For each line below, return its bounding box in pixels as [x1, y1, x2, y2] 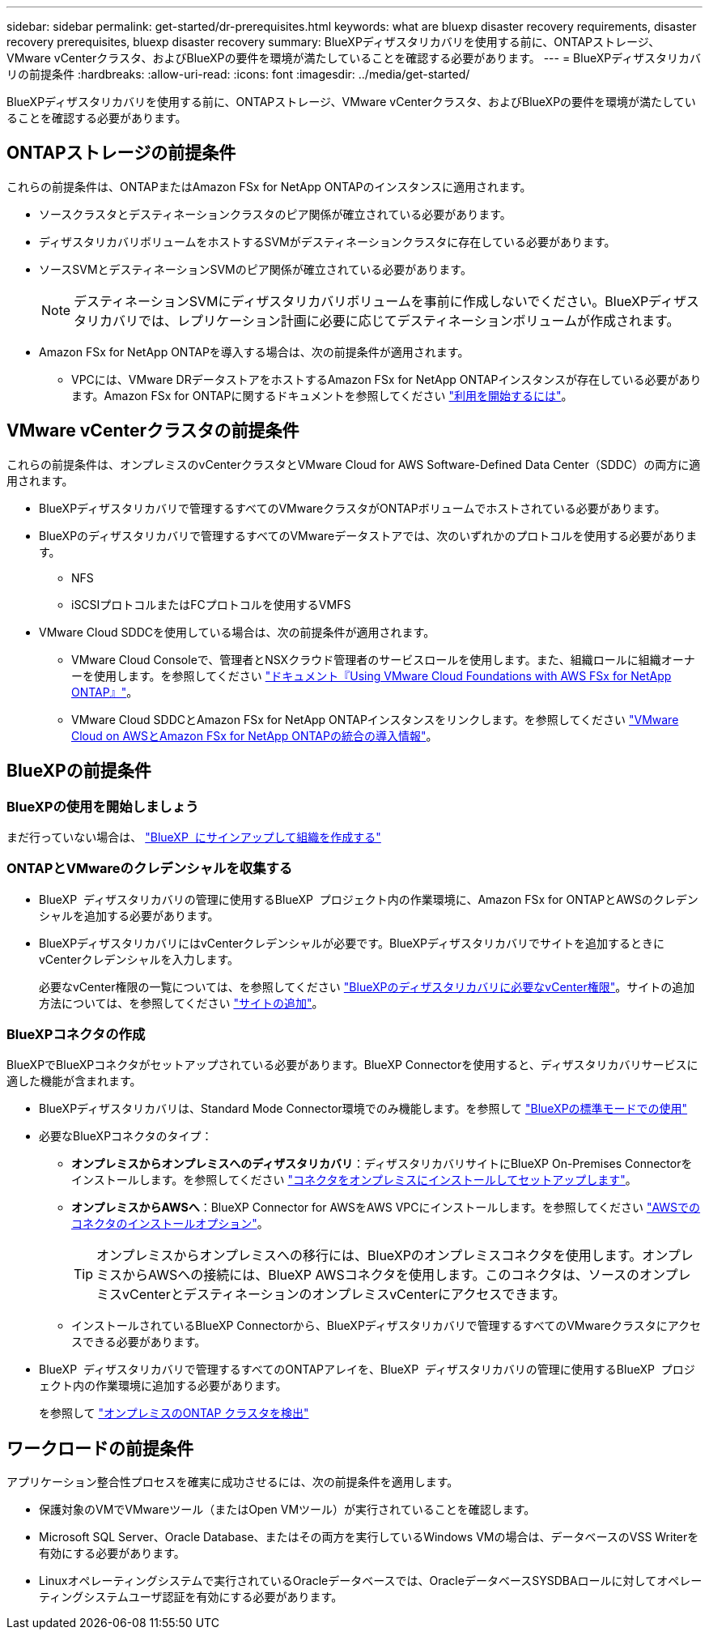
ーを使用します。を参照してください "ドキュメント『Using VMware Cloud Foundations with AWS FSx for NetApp [71, 668, 672, 683]
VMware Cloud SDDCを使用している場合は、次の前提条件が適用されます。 [39, 624, 435, 639]
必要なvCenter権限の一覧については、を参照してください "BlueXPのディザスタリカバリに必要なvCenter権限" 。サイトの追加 [39, 979, 695, 994]
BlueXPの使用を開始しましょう [6, 798, 199, 815]
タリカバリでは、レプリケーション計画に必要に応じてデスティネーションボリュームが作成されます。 [74, 312, 680, 329]
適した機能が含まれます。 [6, 1074, 142, 1089]
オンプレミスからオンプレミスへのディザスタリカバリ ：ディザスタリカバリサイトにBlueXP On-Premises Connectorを [71, 1157, 693, 1171]
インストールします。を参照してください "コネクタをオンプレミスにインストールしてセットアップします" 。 [71, 1173, 637, 1187]
